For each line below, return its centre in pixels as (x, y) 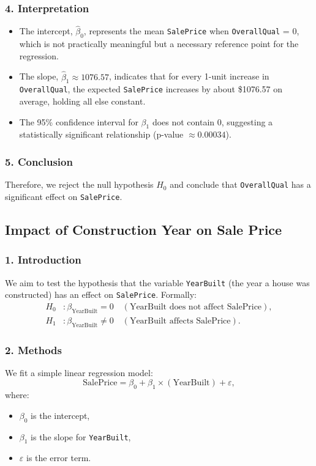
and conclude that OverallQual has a (240, 184)
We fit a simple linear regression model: (79, 372)
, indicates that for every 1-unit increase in (189, 76)
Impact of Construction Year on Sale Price (144, 229)
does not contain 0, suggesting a (213, 121)
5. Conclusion (39, 161)
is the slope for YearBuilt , (81, 436)
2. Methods (33, 349)
